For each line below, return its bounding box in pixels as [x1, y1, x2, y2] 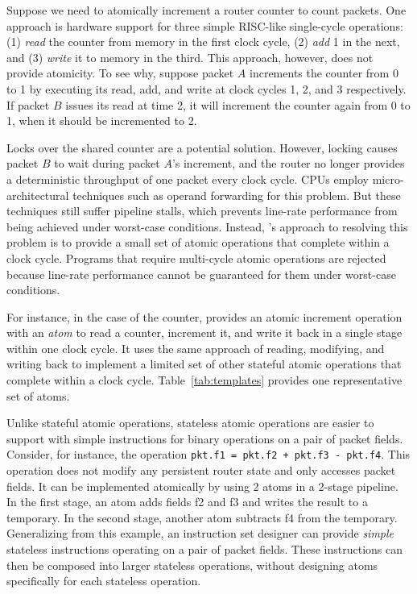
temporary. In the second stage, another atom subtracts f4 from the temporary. [6, 509, 398, 525]
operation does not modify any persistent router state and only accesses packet [6, 462, 396, 479]
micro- [372, 170, 404, 187]
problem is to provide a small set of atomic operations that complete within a [6, 234, 390, 251]
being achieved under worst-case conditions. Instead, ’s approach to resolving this [6, 218, 408, 235]
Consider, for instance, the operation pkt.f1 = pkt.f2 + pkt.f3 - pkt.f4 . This [6, 446, 411, 463]
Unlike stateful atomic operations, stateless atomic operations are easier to [6, 414, 374, 431]
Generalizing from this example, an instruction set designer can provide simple [6, 525, 394, 542]
